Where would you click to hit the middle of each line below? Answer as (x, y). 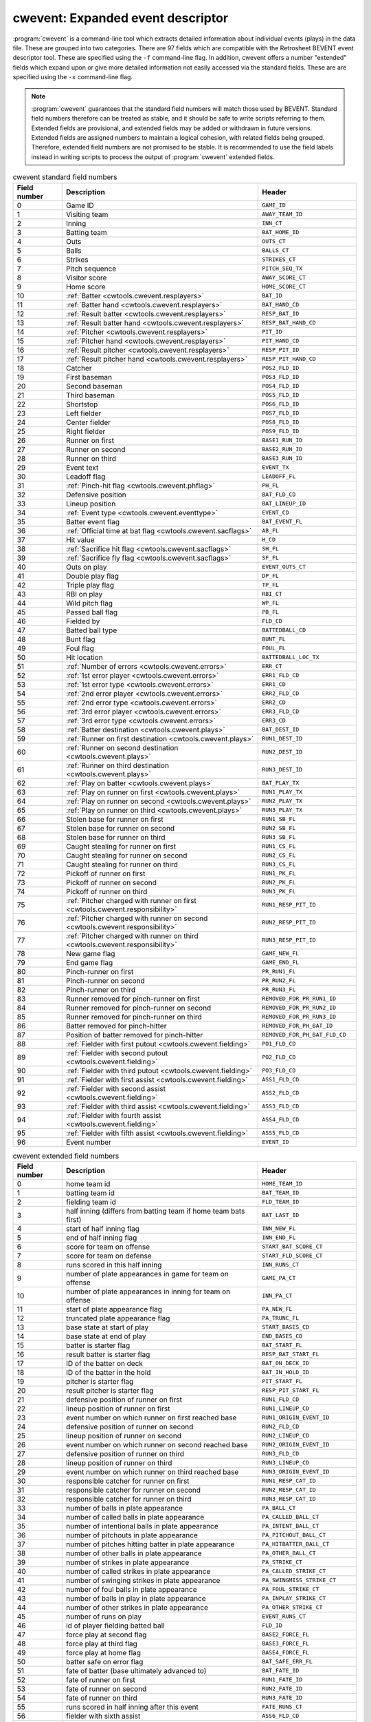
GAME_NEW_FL (281, 954)
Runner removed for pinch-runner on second (138, 1008)
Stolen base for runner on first (115, 819)
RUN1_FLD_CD (281, 1399)
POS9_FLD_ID (281, 432)
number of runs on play (104, 1617)
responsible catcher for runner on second (133, 1490)
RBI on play (84, 594)
